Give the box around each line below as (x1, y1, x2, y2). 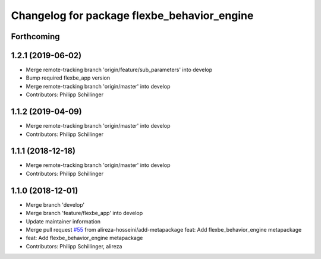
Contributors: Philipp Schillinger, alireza (26, 242, 122, 249)
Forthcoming (11, 31, 60, 42)
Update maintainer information (26, 217, 101, 225)
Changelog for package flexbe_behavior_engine (11, 9, 254, 22)
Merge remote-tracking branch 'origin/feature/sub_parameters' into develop (26, 66, 213, 74)
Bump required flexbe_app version (26, 74, 110, 81)
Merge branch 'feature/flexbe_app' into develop (26, 210, 143, 217)
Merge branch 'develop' (26, 201, 85, 208)
